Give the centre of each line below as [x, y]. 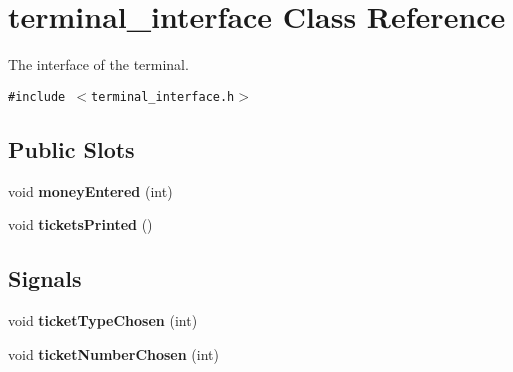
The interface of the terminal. [98, 64]
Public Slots [71, 148]
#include [37, 96]
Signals [45, 278]
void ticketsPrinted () [80, 224]
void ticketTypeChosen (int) [103, 319]
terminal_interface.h [163, 96]
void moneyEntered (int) [90, 190]
